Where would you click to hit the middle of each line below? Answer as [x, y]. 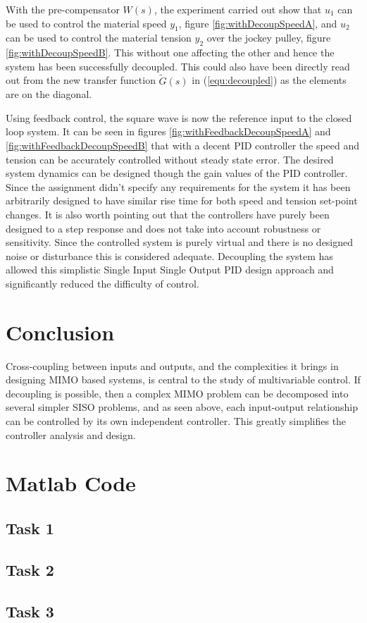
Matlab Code [71, 483]
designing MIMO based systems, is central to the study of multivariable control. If [183, 380]
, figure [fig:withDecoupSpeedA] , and [258, 23]
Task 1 [30, 528]
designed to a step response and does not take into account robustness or [163, 228]
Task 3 [30, 611]
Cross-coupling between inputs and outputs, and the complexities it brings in [172, 365]
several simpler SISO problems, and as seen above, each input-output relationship [182, 407]
